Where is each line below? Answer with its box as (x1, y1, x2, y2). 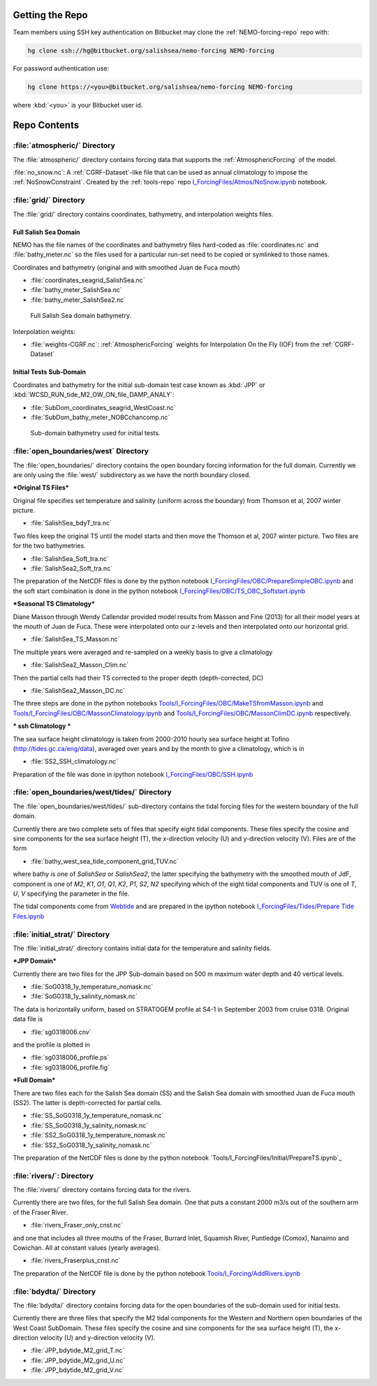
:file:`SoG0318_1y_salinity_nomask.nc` (30, 992, 138, 1000)
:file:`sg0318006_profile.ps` (30, 1053, 110, 1062)
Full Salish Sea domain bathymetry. (30, 312, 132, 320)
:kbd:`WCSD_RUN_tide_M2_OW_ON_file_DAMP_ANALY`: (13, 391, 175, 399)
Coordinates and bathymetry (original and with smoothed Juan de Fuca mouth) (13, 263, 240, 272)
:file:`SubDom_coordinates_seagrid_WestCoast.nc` (30, 403, 176, 411)
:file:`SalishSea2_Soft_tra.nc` (30, 564, 113, 573)
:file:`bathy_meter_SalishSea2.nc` (30, 296, 126, 304)
